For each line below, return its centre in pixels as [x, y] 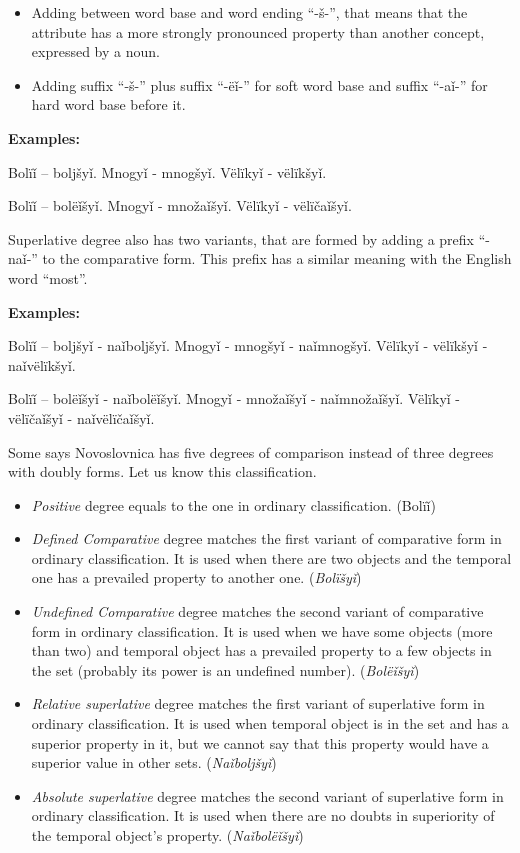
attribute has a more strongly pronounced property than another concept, [258, 31]
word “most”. [48, 277]
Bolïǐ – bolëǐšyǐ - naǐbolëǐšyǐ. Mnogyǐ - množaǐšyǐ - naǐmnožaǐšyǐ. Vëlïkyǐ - [234, 398]
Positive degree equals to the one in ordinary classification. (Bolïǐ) [233, 504]
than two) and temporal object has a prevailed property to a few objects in [261, 650]
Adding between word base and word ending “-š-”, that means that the [249, 12]
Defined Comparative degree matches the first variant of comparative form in [266, 538]
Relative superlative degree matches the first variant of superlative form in [258, 703]
